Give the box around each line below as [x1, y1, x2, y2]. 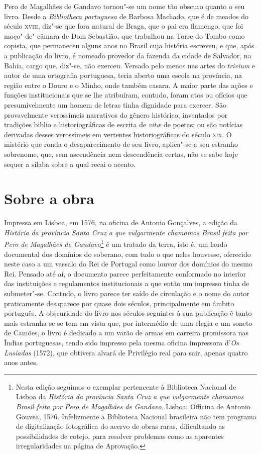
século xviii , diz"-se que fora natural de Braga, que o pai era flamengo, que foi [4, 21, 243, 31]
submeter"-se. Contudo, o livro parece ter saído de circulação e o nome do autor [4, 288, 249, 299]
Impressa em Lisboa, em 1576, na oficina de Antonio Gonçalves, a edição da [4, 217, 237, 228]
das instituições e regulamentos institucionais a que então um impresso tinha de [4, 278, 249, 289]
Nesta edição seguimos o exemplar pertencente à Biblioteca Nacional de [16, 381, 236, 392]
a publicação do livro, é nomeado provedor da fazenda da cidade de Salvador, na [4, 50, 251, 60]
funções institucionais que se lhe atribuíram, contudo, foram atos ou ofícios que [4, 89, 247, 100]
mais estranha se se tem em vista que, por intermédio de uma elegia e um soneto [4, 317, 252, 328]
